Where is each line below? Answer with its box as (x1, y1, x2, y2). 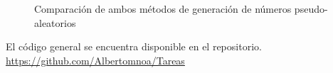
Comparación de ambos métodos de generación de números (34, 1, 292, 16)
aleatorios (34, 15, 76, 30)
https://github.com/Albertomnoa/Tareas (6, 52, 185, 67)
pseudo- (294, 1, 328, 16)
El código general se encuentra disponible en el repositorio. (6, 39, 262, 54)
